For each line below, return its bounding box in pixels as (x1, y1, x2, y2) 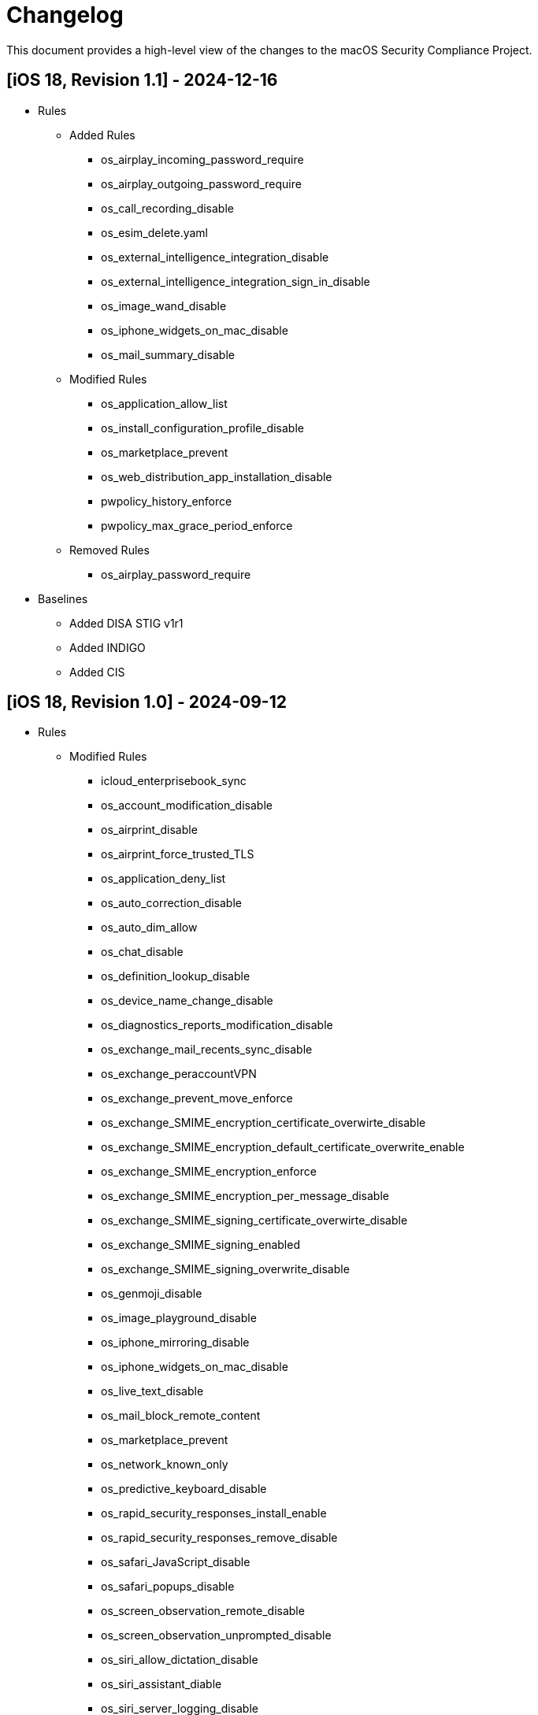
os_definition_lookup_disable (101, 969, 250, 983)
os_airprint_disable (101, 823, 198, 837)
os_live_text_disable (101, 1384, 204, 1398)
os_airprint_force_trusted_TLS (101, 847, 254, 861)
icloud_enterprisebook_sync (101, 774, 247, 788)
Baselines (38, 591, 88, 606)
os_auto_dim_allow (101, 920, 198, 935)
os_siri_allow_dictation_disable (101, 1653, 258, 1667)
